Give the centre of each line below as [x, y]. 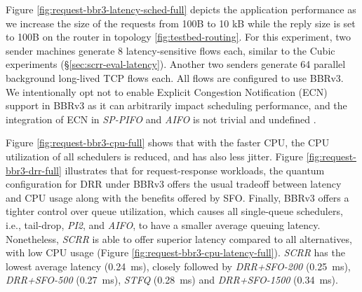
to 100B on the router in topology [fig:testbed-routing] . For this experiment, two [178, 37]
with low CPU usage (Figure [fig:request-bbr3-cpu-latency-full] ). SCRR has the [175, 252]
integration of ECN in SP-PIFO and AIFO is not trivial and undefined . [161, 119]
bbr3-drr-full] [34, 170]
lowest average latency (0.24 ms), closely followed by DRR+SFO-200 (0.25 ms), [178, 266]
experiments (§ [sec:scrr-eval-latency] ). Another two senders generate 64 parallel [176, 64]
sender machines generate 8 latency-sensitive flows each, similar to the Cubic [170, 50]
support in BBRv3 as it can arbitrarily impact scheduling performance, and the [176, 105]
